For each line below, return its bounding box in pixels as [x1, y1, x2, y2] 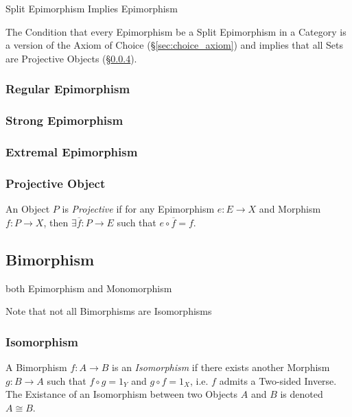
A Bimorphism [5, 359, 67, 374]
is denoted [280, 387, 323, 401]
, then [43, 215, 69, 229]
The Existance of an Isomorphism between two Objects [5, 387, 238, 401]
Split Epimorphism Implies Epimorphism [5, 1, 178, 15]
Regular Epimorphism [5, 80, 130, 97]
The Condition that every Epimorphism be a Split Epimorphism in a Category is [5, 24, 347, 38]
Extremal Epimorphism [5, 143, 138, 160]
